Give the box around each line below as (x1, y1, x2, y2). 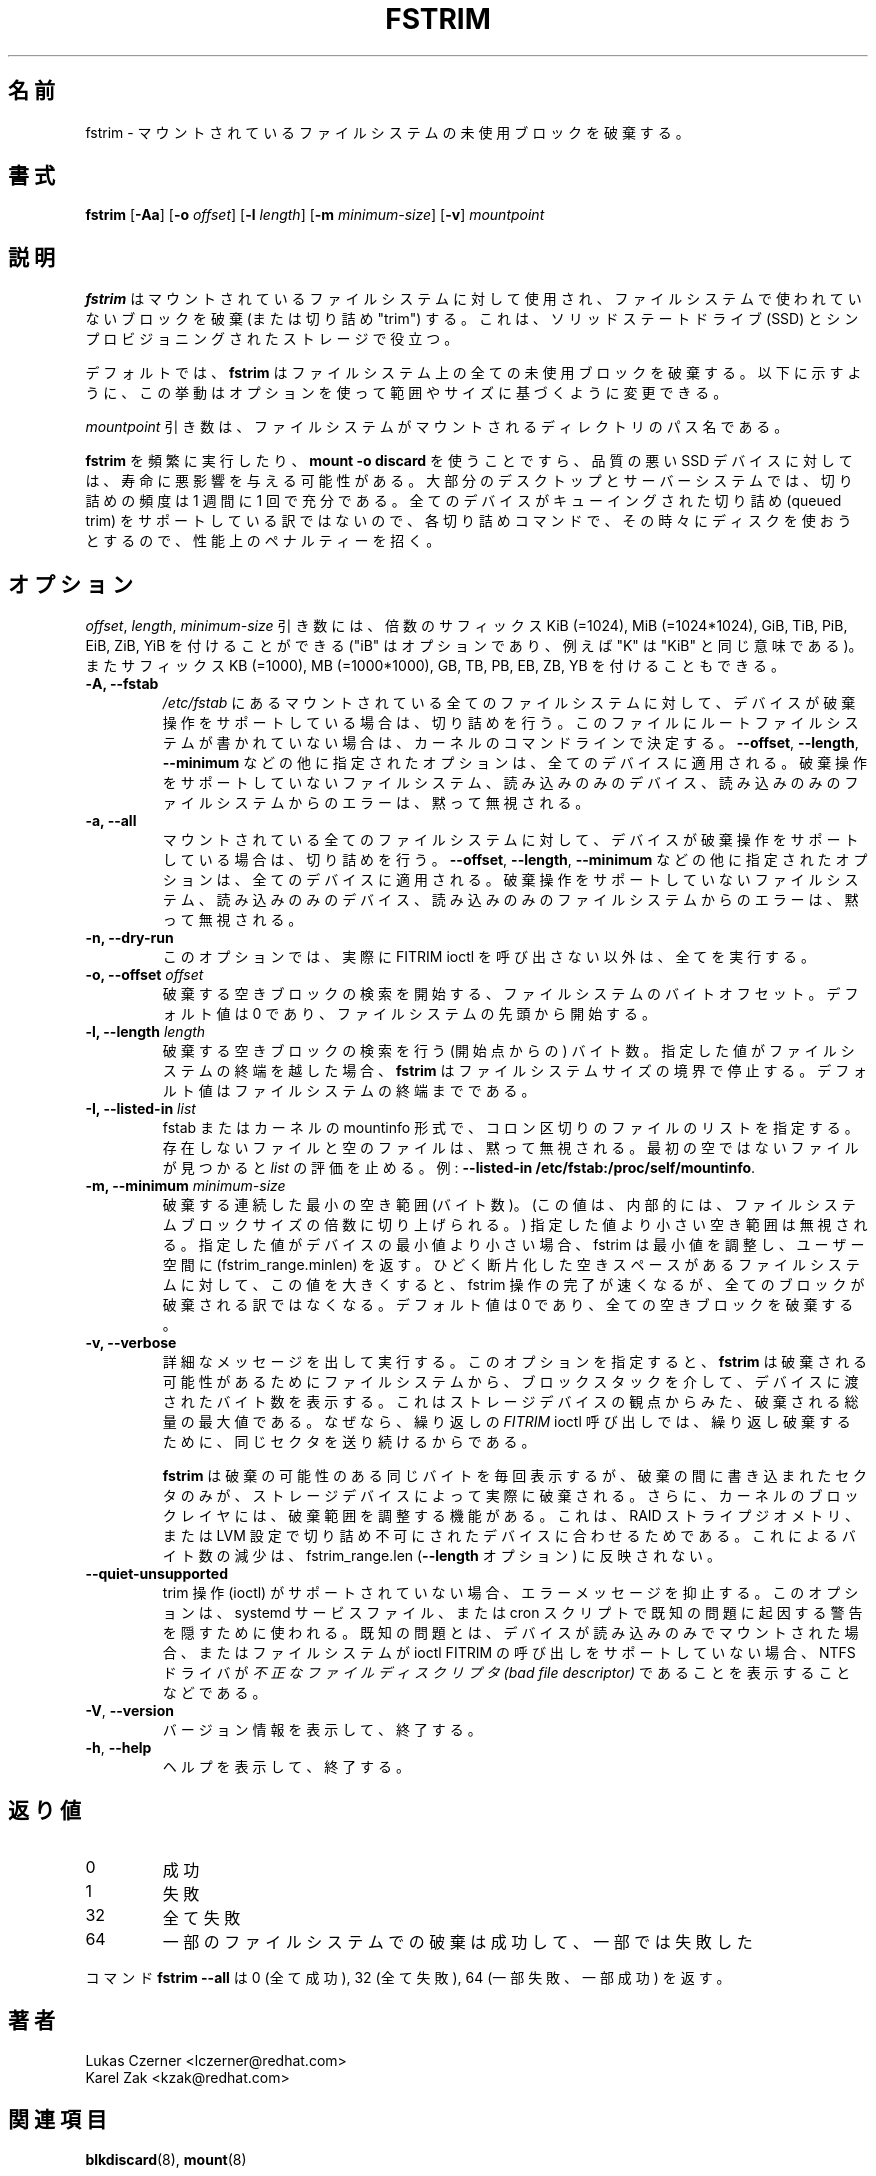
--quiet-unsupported (85, 1565, 228, 1583)
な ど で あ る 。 (162, 1684, 267, 1702)
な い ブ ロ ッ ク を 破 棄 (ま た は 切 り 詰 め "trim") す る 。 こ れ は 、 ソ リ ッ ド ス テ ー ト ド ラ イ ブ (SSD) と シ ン (85, 310, 859, 328)
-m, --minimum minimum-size (85, 1177, 286, 1195)
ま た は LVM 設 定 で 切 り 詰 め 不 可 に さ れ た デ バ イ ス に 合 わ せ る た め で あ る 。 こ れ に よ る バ (162, 1527, 856, 1545)
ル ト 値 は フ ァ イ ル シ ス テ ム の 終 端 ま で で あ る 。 (162, 1082, 536, 1100)
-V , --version (85, 1702, 174, 1720)
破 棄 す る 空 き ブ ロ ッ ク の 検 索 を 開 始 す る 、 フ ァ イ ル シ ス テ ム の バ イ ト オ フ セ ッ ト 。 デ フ (162, 985, 859, 1003)
